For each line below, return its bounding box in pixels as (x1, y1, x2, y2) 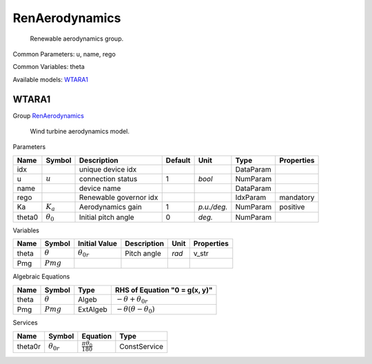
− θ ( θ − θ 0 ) (116, 304, 155, 315)
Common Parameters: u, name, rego (12, 50, 116, 58)
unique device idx (79, 164, 137, 174)
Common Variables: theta (12, 63, 85, 71)
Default (165, 155, 191, 165)
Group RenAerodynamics (12, 111, 84, 120)
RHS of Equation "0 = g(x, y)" (114, 285, 213, 294)
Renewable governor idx (79, 193, 158, 203)
